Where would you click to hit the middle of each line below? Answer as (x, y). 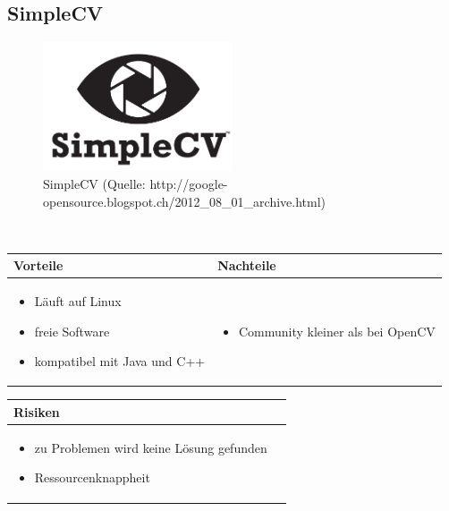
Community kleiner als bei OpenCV (337, 331)
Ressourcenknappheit (92, 477)
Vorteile (38, 265)
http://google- (189, 184)
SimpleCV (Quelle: (94, 184)
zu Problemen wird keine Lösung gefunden (151, 447)
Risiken (37, 411)
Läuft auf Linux (78, 301)
